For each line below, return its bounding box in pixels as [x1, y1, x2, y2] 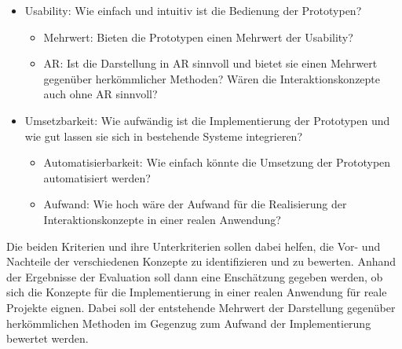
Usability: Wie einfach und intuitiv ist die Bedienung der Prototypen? [24, 2, 362, 18]
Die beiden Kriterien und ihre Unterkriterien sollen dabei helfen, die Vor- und [6, 237, 381, 254]
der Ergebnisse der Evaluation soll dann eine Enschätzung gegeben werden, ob [6, 268, 383, 285]
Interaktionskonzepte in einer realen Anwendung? [43, 211, 281, 227]
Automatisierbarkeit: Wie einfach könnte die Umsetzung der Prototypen [43, 154, 391, 171]
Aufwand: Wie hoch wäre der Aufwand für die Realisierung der [43, 196, 347, 212]
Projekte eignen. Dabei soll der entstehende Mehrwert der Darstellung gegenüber [6, 299, 396, 315]
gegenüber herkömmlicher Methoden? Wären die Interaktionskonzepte [43, 70, 381, 86]
